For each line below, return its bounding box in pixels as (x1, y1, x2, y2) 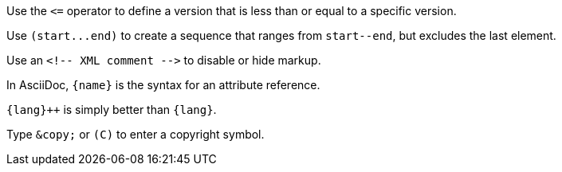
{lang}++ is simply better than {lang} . (6, 103, 217, 116)
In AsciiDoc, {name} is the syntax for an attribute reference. (6, 78, 320, 92)
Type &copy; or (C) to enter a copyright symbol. (6, 127, 265, 141)
